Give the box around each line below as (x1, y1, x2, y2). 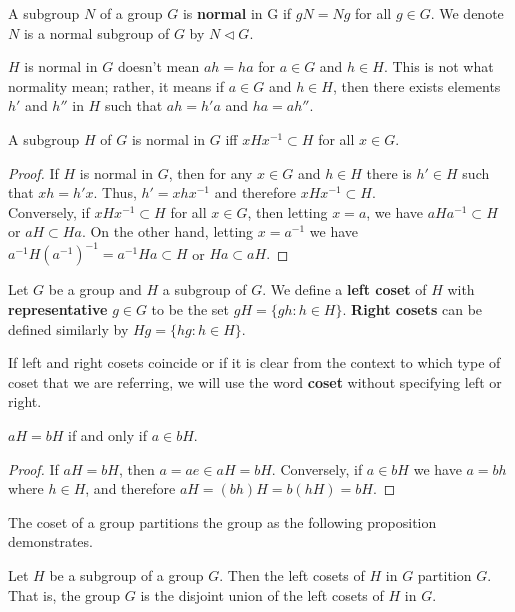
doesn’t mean (117, 56, 200, 77)
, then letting (247, 201, 328, 222)
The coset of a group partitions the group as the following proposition (8, 511, 437, 532)
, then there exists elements (332, 75, 501, 96)
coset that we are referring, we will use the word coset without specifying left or (8, 371, 502, 392)
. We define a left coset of (262, 279, 427, 300)
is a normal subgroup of (23, 22, 170, 43)
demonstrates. (8, 531, 93, 552)
